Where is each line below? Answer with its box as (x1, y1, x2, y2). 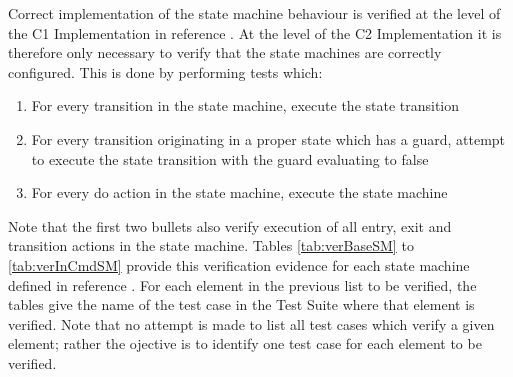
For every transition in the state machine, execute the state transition (31, 95, 460, 116)
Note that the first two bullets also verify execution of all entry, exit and (8, 215, 452, 236)
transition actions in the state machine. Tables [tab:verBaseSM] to (8, 235, 414, 256)
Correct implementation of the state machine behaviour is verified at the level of (8, 3, 501, 23)
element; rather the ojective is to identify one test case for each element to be (8, 333, 482, 354)
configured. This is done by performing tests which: (8, 61, 323, 82)
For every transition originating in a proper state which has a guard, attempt (31, 128, 506, 149)
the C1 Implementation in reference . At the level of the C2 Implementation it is (8, 22, 502, 43)
